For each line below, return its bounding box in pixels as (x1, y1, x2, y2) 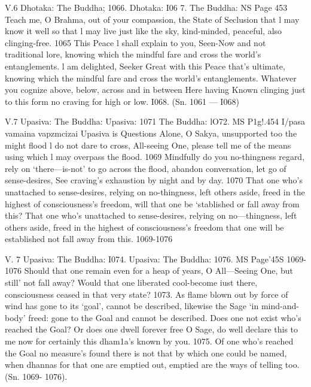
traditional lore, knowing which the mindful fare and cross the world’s (5, 48, 261, 61)
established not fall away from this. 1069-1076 (5, 232, 173, 245)
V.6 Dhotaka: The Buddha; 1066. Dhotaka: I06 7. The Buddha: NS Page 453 (5, 1, 288, 13)
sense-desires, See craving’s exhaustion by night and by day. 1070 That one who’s (5, 174, 303, 186)
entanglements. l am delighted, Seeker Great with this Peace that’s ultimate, (5, 59, 285, 72)
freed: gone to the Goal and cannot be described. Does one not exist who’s (28, 311, 301, 323)
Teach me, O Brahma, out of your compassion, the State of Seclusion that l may (5, 13, 300, 25)
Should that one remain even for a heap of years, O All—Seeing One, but (24, 264, 294, 277)
